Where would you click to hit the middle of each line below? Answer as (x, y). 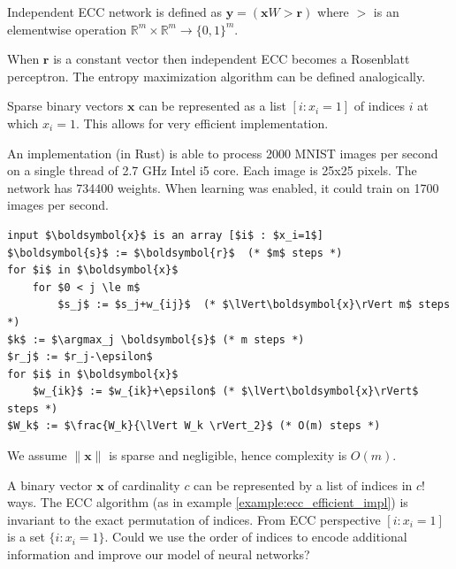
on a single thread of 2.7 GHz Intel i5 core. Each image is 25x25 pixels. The (212, 170)
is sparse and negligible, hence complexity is (228, 455)
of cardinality (144, 484)
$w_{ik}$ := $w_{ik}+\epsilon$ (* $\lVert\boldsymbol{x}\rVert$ (225, 392)
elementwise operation (67, 29)
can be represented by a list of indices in (303, 484)
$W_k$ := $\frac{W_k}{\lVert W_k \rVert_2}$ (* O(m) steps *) (194, 426)
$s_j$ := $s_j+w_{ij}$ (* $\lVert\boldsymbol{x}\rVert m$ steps (254, 305)
